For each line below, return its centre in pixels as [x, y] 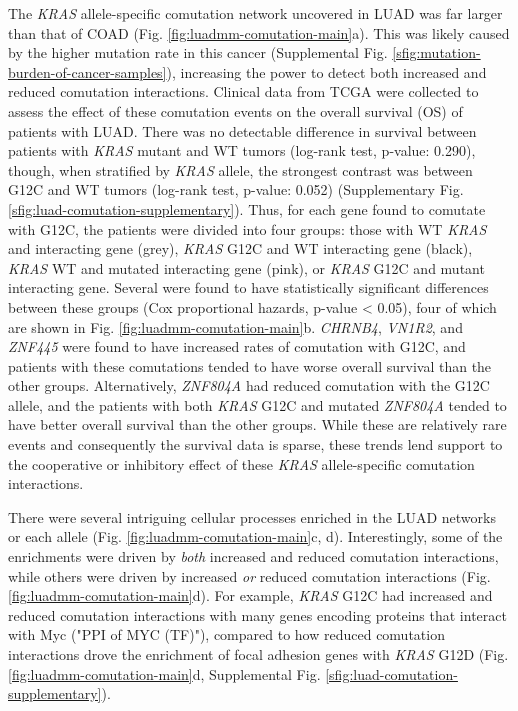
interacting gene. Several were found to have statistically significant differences [248, 287]
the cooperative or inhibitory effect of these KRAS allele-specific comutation [241, 463]
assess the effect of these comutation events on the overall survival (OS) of [235, 110]
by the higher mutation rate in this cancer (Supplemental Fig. [198, 52]
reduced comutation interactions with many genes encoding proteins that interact [257, 614]
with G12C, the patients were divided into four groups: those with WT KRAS [247, 228]
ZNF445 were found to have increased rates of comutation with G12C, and [237, 346]
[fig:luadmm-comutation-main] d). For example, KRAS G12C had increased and [250, 595]
